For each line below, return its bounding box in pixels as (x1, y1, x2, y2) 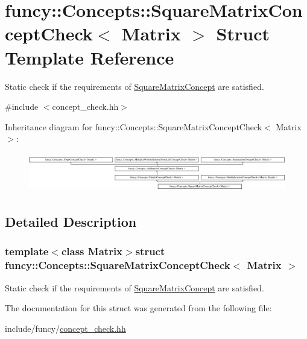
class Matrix (61, 244, 123, 259)
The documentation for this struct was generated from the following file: (5, 302, 272, 314)
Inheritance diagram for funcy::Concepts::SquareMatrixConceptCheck (5, 120, 262, 133)
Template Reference (5, 45, 174, 69)
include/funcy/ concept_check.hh (5, 322, 126, 334)
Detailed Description (5, 212, 137, 231)
